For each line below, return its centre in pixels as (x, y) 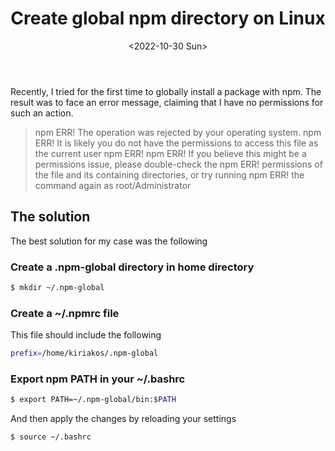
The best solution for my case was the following (109, 241)
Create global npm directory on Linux (168, 18)
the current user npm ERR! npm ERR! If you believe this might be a (170, 153)
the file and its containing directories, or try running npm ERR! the (169, 174)
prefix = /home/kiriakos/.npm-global (84, 353)
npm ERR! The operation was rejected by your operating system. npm (178, 132)
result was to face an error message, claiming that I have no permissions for (167, 102)
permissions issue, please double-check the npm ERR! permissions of (178, 164)
